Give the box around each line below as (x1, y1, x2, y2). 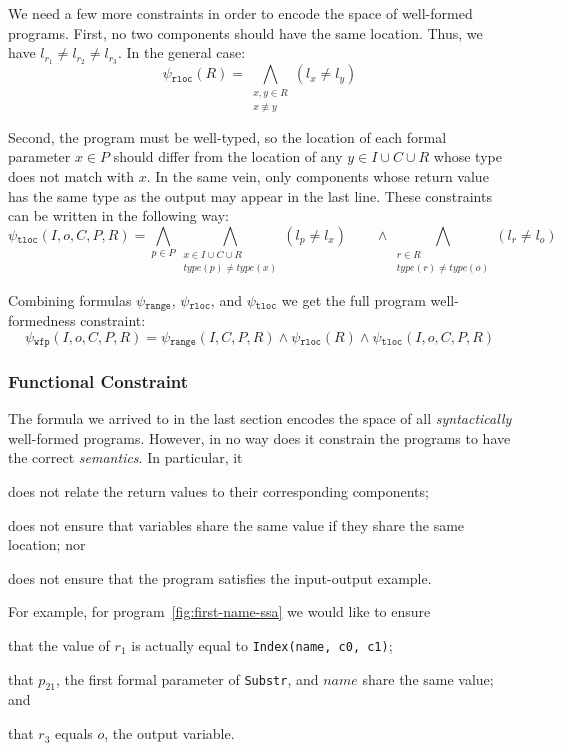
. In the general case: (117, 42, 246, 63)
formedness (8, 310, 76, 330)
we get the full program (281, 289, 426, 310)
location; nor (8, 534, 86, 555)
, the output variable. (104, 723, 235, 744)
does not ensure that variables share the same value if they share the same (8, 514, 465, 535)
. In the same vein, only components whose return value (146, 166, 489, 186)
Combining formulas (8, 289, 132, 310)
